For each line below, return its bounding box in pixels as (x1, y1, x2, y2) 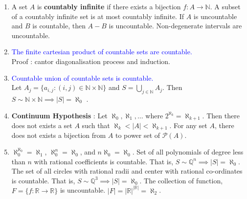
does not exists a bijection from (11, 130, 106, 140)
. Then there (202, 110, 240, 120)
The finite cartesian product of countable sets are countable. (11, 46, 192, 57)
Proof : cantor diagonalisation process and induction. (11, 56, 170, 66)
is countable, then (32, 21, 86, 31)
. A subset (210, 1, 241, 11)
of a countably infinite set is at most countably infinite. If (11, 11, 184, 21)
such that (82, 120, 110, 130)
